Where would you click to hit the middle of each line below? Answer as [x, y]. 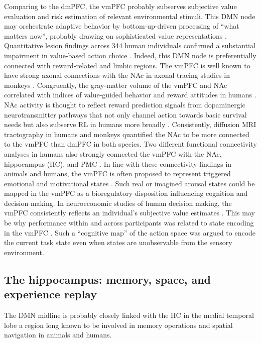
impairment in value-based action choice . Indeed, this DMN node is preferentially [130, 55]
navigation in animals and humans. [58, 335]
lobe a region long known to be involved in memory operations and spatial [118, 325]
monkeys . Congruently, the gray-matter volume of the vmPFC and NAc [116, 85]
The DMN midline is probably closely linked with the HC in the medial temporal [129, 315]
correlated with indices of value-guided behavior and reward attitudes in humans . [130, 95]
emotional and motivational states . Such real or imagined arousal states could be [129, 183]
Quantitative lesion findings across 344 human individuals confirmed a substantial [130, 45]
